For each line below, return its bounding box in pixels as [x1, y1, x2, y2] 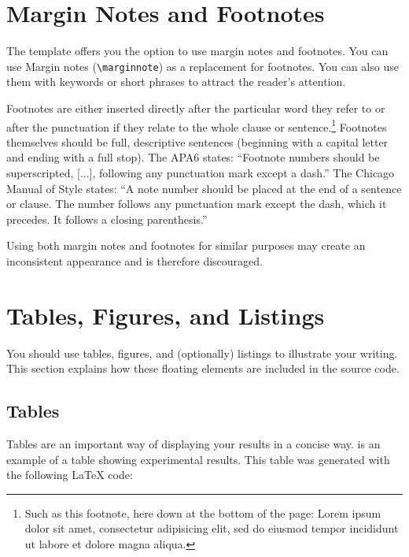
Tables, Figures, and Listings [6, 299, 325, 331]
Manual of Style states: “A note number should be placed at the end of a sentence [6, 180, 402, 196]
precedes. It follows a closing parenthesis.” [6, 210, 208, 227]
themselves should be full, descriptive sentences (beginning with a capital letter [6, 133, 389, 150]
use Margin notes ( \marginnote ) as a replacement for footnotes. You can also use [6, 58, 399, 74]
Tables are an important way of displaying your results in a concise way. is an [6, 436, 381, 452]
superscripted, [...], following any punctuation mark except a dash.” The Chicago [6, 165, 395, 180]
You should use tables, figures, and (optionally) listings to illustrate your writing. [6, 344, 398, 361]
